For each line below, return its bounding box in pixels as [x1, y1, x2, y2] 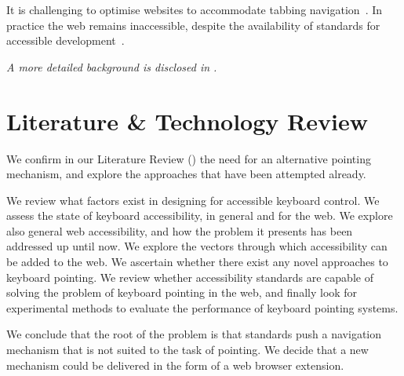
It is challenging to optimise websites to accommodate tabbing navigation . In [6, 2, 383, 17]
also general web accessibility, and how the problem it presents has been [6, 222, 353, 239]
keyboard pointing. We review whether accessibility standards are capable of [6, 268, 373, 285]
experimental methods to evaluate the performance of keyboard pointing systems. [6, 299, 399, 316]
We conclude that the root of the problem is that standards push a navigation [6, 326, 382, 342]
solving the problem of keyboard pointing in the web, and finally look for [6, 284, 358, 301]
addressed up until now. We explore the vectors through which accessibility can [6, 238, 388, 254]
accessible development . [6, 32, 125, 49]
